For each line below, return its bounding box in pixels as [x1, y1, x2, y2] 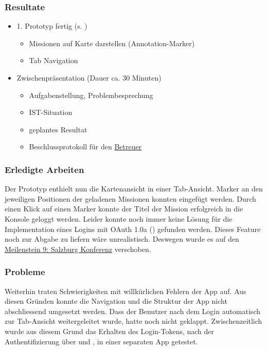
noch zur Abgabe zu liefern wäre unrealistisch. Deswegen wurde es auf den [5, 234, 239, 244]
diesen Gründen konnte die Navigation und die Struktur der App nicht [5, 296, 227, 306]
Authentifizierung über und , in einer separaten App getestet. [5, 336, 198, 346]
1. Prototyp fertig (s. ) [16, 21, 87, 31]
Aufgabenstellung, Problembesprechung [29, 89, 153, 100]
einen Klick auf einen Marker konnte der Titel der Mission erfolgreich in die [5, 203, 243, 214]
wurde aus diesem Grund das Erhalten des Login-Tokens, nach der [5, 325, 215, 336]
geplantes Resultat [29, 124, 87, 134]
